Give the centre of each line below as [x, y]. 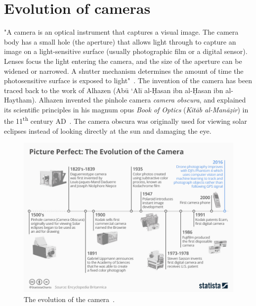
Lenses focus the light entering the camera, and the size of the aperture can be [123, 61]
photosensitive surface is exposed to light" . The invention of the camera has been [128, 80]
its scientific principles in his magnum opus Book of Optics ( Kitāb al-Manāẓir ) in [126, 109]
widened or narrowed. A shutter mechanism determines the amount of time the [124, 71]
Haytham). [20, 100]
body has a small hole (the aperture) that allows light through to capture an [120, 41]
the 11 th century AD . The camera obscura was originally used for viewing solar [126, 120]
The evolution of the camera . [69, 299]
